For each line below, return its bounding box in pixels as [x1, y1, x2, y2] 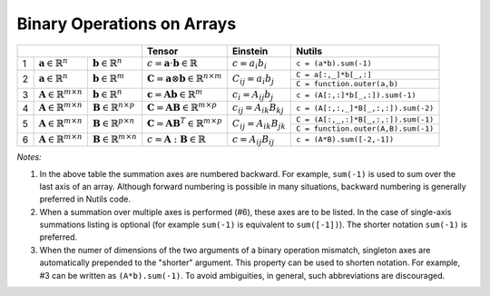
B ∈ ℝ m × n [92, 132, 138, 145]
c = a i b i [231, 57, 268, 71]
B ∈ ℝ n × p [92, 100, 135, 113]
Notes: [16, 152, 42, 163]
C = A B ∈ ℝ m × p [146, 100, 218, 113]
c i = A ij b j [231, 88, 274, 103]
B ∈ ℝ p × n [92, 115, 135, 130]
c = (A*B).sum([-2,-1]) [296, 134, 395, 144]
